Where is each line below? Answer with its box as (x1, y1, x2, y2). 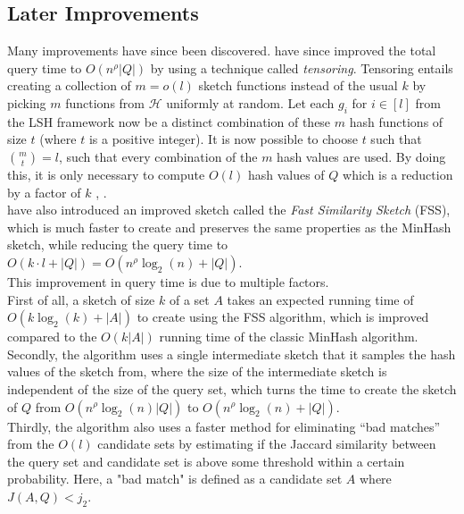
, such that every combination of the (58, 147, 258, 165)
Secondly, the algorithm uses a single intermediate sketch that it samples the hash (7, 344, 456, 363)
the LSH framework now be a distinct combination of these (7, 112, 331, 131)
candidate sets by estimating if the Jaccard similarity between (97, 434, 436, 453)
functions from (65, 93, 145, 112)
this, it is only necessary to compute (7, 164, 205, 183)
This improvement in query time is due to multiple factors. (7, 272, 329, 291)
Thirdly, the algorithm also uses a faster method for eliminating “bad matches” (7, 417, 441, 435)
